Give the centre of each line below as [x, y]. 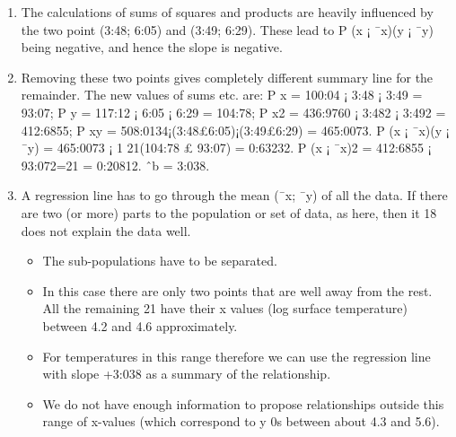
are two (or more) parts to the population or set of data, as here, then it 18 [229, 212]
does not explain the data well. [106, 230]
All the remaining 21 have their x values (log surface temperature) [225, 308]
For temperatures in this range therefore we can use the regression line [237, 356]
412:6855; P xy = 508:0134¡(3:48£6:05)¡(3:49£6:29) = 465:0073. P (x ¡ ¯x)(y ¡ [235, 130]
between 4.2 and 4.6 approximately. [140, 325]
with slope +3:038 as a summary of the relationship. [187, 374]
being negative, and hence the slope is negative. [152, 47]
